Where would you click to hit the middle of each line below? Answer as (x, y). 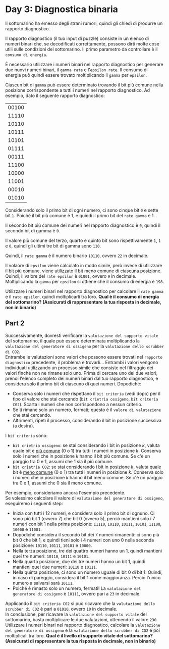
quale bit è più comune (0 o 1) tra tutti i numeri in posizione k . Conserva (87, 451)
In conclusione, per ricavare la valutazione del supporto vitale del (76, 614)
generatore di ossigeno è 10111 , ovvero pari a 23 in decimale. (77, 593)
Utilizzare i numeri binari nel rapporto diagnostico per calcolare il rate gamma (84, 291)
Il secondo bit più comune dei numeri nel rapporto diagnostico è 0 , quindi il (83, 225)
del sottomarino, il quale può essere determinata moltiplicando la (73, 341)
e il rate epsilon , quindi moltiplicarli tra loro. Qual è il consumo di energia (82, 296)
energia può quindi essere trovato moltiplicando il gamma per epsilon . (76, 75)
